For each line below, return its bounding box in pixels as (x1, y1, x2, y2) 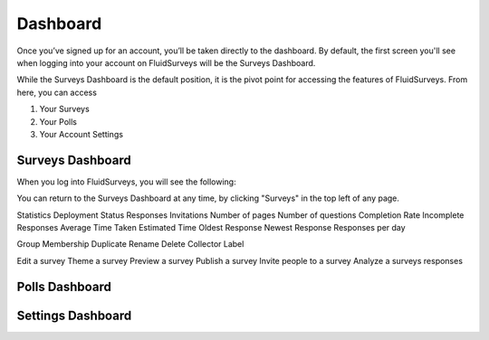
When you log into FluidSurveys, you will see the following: (16, 176, 236, 187)
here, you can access (16, 87, 97, 98)
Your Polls (39, 116, 77, 127)
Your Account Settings (39, 128, 124, 139)
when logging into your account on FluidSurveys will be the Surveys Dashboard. (16, 57, 316, 68)
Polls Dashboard (16, 279, 112, 294)
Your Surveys (39, 104, 90, 115)
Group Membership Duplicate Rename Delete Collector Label (16, 239, 244, 250)
